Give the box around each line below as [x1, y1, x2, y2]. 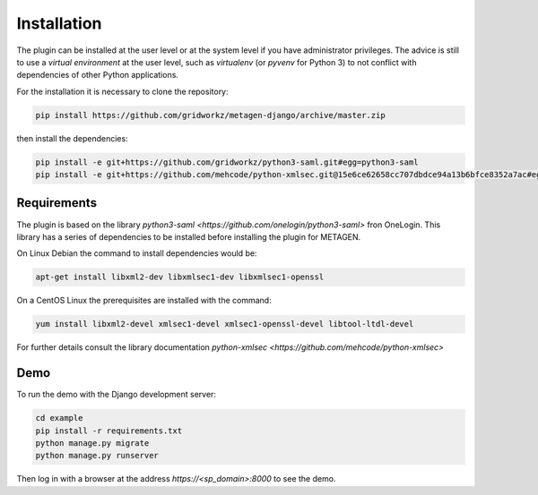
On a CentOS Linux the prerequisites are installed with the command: [16, 295, 273, 306]
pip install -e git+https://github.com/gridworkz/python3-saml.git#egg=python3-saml [35, 157, 419, 167]
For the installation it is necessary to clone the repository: [16, 86, 229, 97]
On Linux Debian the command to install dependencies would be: [16, 248, 257, 259]
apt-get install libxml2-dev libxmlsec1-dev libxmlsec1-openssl [35, 272, 325, 282]
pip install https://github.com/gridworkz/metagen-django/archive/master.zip [35, 110, 386, 120]
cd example [35, 413, 83, 423]
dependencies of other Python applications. [16, 70, 179, 81]
